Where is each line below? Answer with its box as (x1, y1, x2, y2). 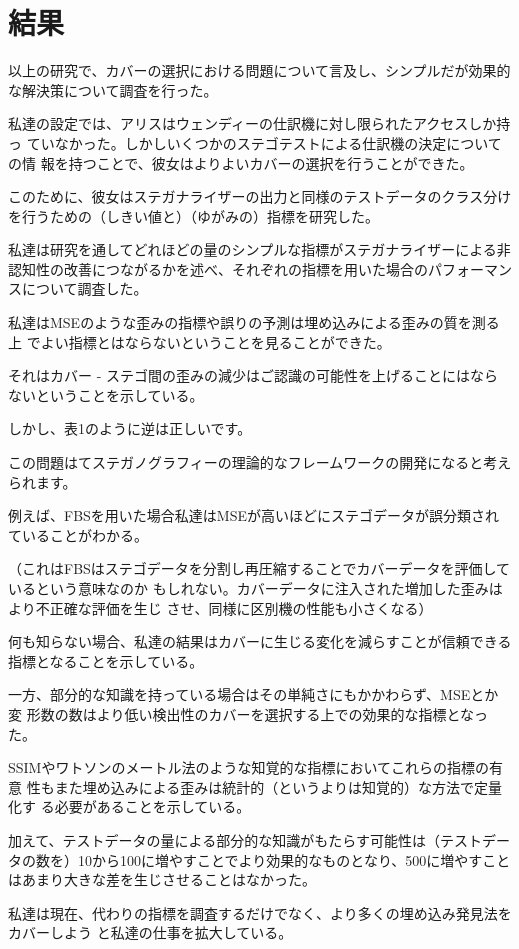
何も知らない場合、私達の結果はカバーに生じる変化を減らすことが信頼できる (8, 631, 512, 652)
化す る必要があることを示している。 (8, 796, 251, 817)
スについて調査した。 (8, 278, 148, 299)
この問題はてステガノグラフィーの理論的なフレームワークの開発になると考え (8, 452, 512, 473)
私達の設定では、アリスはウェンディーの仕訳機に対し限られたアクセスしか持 (8, 113, 511, 134)
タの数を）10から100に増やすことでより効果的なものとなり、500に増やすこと (8, 849, 511, 870)
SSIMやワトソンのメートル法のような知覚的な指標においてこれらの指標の (8, 757, 490, 778)
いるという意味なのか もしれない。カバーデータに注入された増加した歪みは (8, 578, 503, 598)
